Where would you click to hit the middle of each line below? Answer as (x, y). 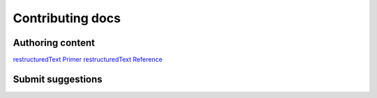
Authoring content (54, 43)
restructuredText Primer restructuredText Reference (88, 60)
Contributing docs (67, 18)
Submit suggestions (58, 79)
